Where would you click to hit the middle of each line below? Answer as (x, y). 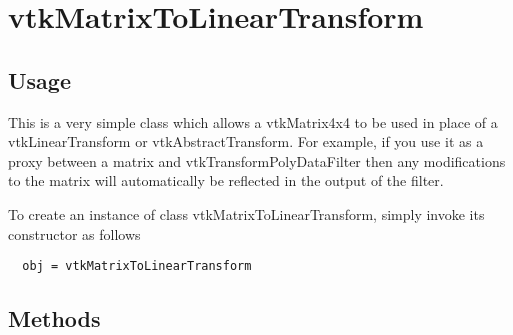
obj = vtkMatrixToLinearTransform (137, 266)
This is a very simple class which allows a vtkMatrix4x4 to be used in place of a (253, 121)
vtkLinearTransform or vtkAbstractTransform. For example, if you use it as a (246, 141)
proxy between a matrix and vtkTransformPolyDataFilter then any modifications (257, 160)
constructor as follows (74, 233)
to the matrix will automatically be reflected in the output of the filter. (226, 180)
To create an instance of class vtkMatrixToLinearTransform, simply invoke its (246, 213)
